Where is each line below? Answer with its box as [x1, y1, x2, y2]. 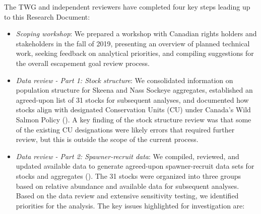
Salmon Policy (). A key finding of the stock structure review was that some [16, 114, 251, 124]
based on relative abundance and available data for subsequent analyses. [16, 180, 239, 191]
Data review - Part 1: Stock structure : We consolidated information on [16, 75, 233, 85]
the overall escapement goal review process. [16, 57, 150, 68]
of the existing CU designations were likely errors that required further [16, 124, 235, 134]
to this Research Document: [4, 11, 90, 22]
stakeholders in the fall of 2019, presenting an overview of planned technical [16, 38, 250, 48]
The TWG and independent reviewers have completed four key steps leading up [4, 2, 250, 12]
